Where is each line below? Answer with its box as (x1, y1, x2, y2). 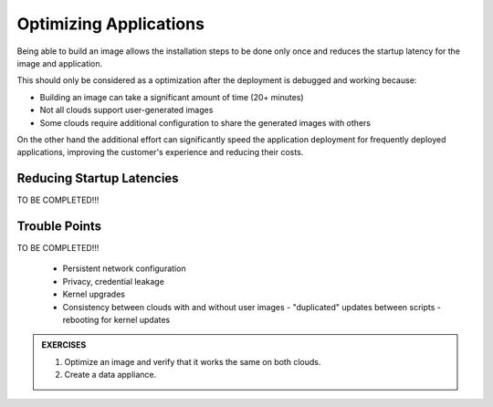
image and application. (16, 57, 103, 68)
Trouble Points (16, 219, 102, 234)
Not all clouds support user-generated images (39, 105, 214, 116)
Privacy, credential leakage (62, 276, 164, 287)
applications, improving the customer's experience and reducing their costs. (16, 147, 304, 158)
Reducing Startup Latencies (16, 171, 179, 186)
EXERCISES (41, 339, 87, 350)
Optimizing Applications (16, 14, 205, 34)
